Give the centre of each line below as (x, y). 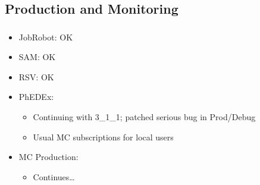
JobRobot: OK (46, 37)
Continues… (54, 176)
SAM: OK (37, 57)
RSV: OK (36, 76)
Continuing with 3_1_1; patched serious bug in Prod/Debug (144, 117)
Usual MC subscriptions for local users (103, 137)
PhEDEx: (36, 97)
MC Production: (48, 157)
